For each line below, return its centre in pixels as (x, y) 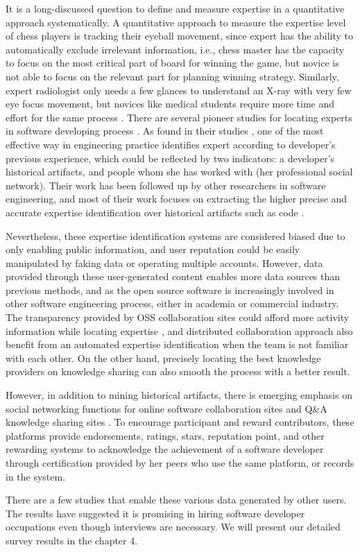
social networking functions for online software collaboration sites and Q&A (166, 408)
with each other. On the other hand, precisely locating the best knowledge (163, 357)
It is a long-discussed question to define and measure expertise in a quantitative (175, 8)
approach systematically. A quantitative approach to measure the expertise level (176, 22)
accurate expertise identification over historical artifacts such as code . (155, 212)
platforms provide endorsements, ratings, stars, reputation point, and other (165, 435)
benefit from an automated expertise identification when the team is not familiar (177, 344)
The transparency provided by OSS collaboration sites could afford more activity (178, 317)
